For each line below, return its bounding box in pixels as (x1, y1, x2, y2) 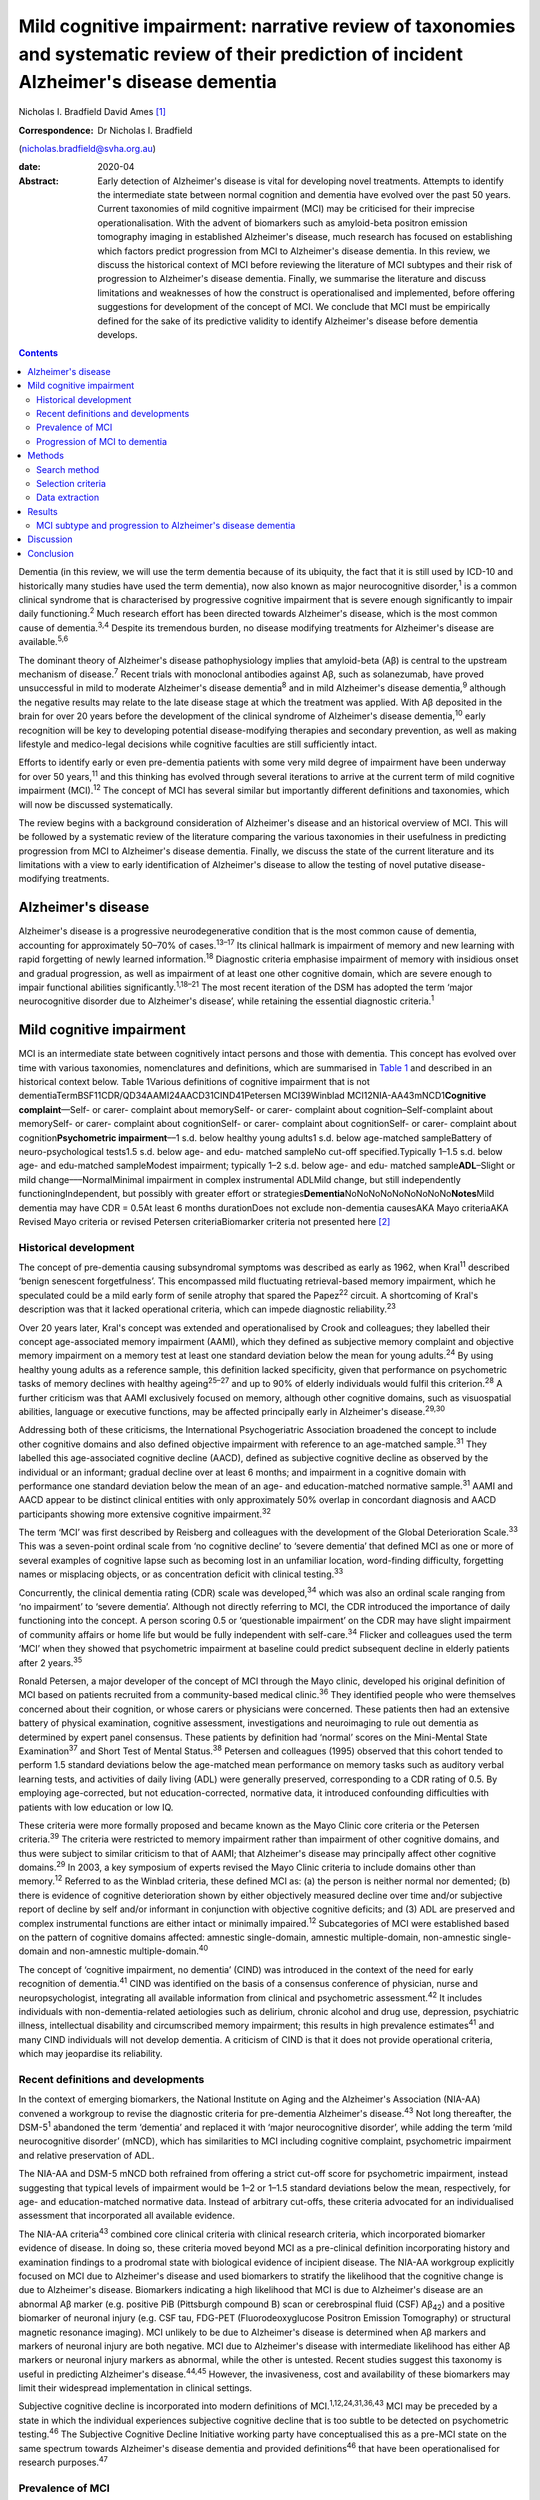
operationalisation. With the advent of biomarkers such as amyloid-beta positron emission (97, 216, 468, 229)
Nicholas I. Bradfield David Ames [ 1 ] (18, 106, 167, 118)
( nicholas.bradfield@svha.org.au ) (18, 142, 157, 154)
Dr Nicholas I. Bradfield (97, 124, 193, 136)
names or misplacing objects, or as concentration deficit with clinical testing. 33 (18, 1566, 344, 1580)
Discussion (27, 533, 73, 545)
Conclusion (27, 547, 75, 559)
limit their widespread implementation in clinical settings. (18, 2382, 253, 2394)
